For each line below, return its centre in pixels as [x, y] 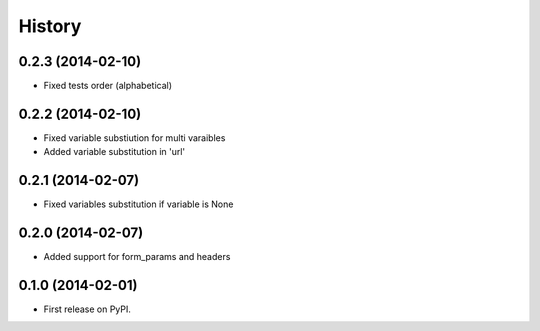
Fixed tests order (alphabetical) [108, 86]
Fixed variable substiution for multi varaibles [134, 137]
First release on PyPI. [87, 309]
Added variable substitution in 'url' [114, 152]
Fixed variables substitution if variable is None [138, 204]
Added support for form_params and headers [137, 257]
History [50, 26]
